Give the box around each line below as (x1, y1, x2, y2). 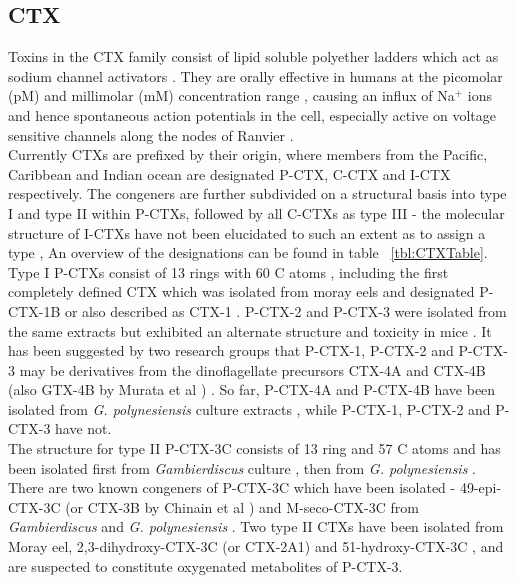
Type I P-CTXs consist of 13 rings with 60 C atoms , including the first (8, 261, 449, 282)
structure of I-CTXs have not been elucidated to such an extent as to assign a (8, 222, 486, 243)
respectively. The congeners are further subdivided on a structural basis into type (8, 183, 507, 204)
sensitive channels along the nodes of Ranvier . (8, 124, 294, 145)
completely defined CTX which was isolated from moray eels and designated (8, 281, 475, 302)
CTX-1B (8, 300, 61, 321)
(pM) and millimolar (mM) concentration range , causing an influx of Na (8, 85, 455, 106)
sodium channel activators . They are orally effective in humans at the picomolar (8, 65, 503, 86)
